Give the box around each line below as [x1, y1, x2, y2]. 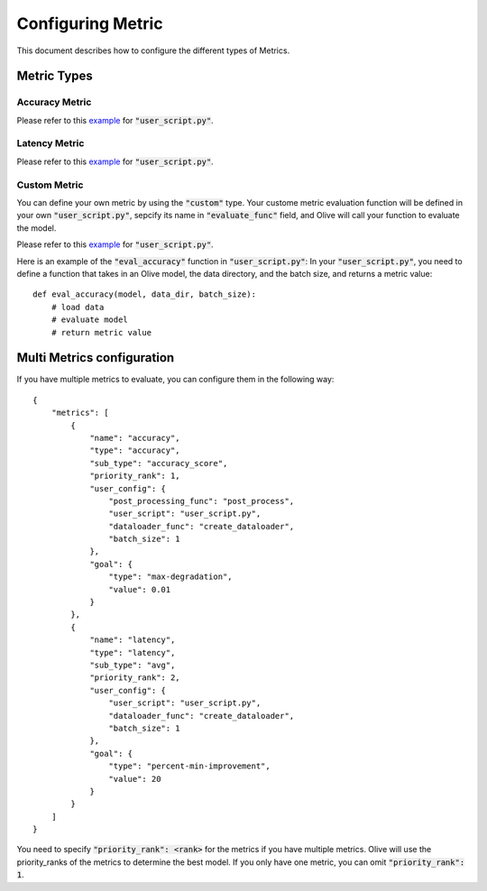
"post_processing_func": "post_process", [108, 496, 295, 506]
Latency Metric [16, 137, 85, 150]
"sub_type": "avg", [89, 660, 176, 670]
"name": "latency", [89, 635, 176, 645]
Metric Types [16, 69, 94, 84]
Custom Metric [16, 179, 84, 191]
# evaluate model [51, 315, 128, 325]
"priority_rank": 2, [89, 673, 180, 683]
